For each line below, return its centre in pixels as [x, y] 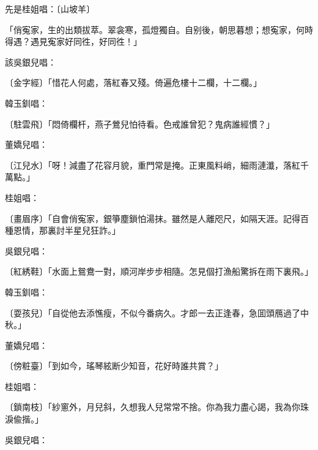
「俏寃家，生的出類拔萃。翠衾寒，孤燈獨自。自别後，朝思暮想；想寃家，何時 [159, 29]
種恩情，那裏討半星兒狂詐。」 [63, 230]
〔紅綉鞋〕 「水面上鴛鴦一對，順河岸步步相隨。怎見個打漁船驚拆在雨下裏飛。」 [159, 271]
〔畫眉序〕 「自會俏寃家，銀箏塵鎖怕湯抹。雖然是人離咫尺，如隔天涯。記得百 [157, 218]
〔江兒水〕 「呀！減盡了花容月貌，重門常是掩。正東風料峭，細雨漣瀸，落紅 [153, 165]
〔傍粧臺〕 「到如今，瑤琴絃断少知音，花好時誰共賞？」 [114, 366]
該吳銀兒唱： [31, 62]
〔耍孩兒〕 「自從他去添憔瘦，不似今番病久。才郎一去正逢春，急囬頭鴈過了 [153, 312]
